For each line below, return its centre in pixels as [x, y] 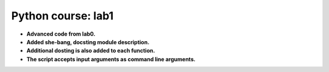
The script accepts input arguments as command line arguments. [111, 59]
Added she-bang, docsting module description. [88, 42]
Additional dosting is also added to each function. [91, 51]
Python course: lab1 [62, 16]
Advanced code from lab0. [61, 34]
